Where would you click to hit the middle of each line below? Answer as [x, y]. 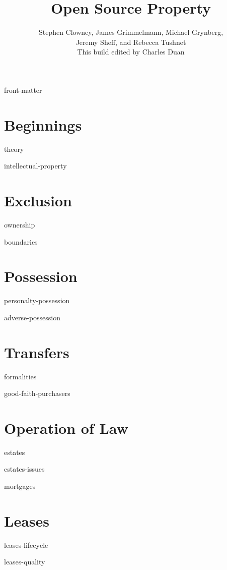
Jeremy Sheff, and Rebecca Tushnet [131, 42]
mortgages [20, 486]
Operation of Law [66, 427]
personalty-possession [37, 300]
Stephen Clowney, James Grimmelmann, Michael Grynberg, [131, 32]
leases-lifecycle [26, 545]
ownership [20, 224]
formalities [20, 376]
